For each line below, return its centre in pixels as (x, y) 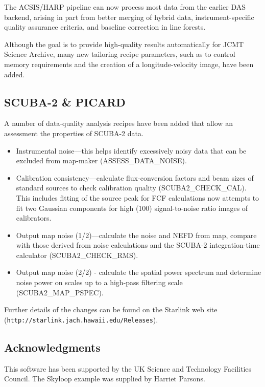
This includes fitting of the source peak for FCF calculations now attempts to (138, 197)
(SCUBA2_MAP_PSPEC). (60, 292)
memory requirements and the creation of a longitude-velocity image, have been (129, 64)
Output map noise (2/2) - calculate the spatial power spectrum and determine (139, 272)
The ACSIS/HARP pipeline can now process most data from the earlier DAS (125, 7)
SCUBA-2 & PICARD (65, 102)
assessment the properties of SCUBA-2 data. (74, 133)
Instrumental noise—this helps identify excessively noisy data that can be (131, 150)
